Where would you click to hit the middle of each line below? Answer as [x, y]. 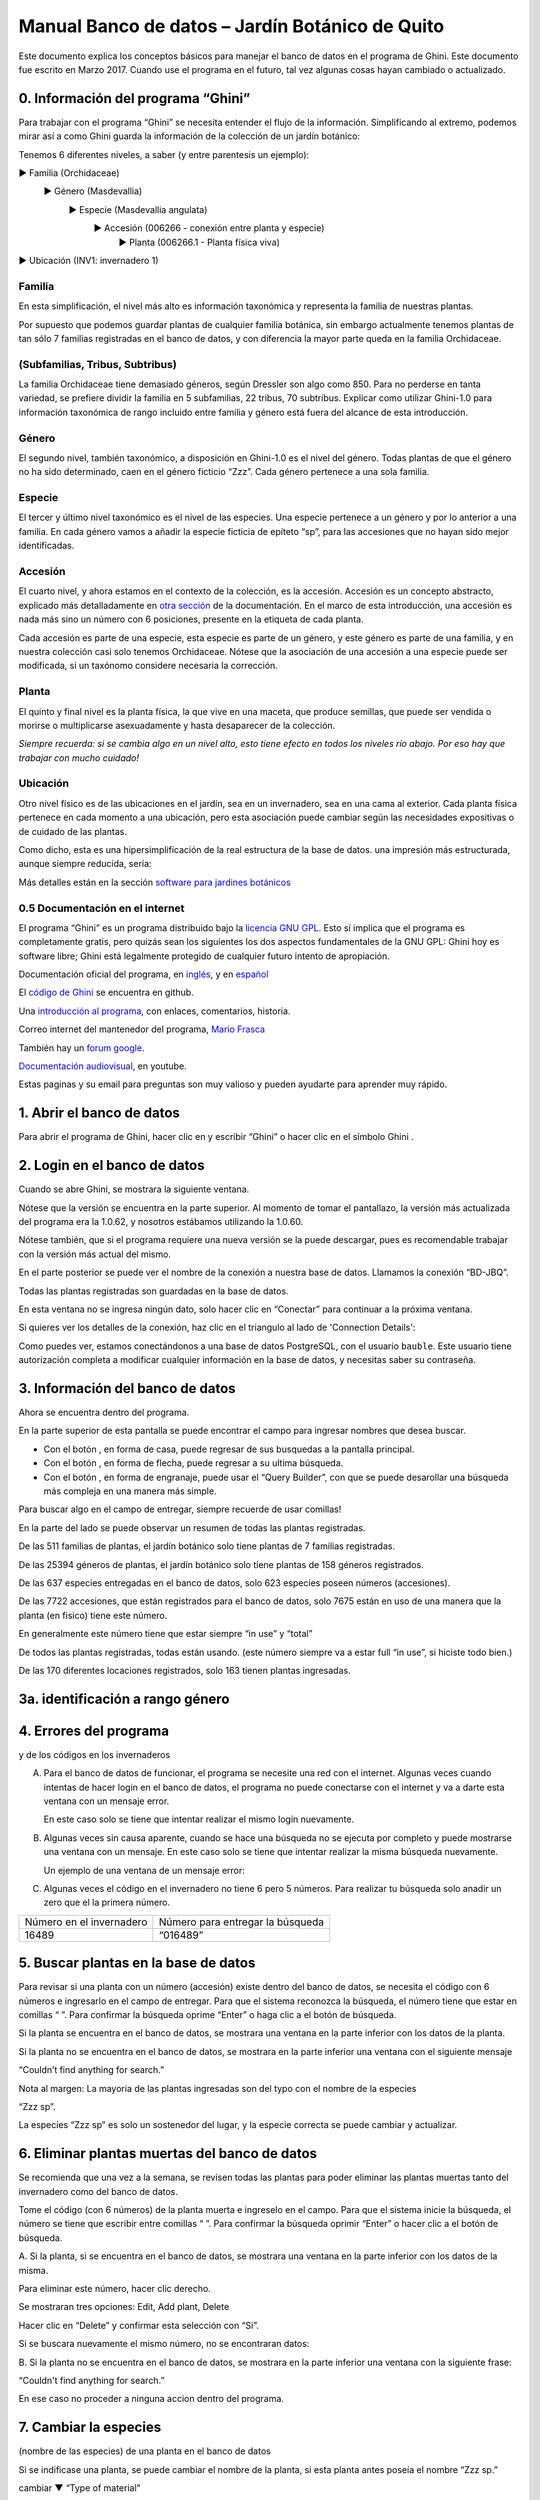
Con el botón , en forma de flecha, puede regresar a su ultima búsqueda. [193, 1463]
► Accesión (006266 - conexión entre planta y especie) [209, 228]
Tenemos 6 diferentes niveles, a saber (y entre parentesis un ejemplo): [164, 154]
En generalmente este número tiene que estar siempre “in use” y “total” [165, 1634]
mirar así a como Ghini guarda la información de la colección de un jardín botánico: [189, 136]
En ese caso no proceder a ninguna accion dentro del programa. [151, 2399]
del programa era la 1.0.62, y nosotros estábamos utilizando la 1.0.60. [161, 1222]
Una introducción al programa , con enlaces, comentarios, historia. [154, 1011]
